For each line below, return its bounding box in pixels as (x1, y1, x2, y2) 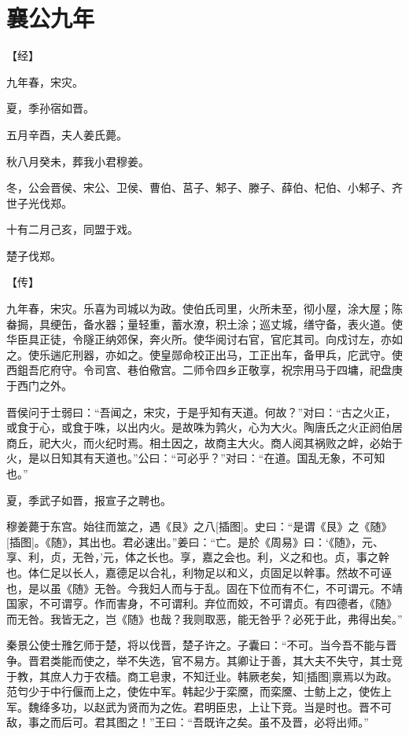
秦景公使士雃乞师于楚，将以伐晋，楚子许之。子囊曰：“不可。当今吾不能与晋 (6, 637, 397, 653)
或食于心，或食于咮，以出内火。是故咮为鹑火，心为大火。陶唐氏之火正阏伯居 (6, 419, 403, 435)
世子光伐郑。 (6, 194, 72, 211)
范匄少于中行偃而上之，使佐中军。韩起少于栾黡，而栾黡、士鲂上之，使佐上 (6, 683, 392, 700)
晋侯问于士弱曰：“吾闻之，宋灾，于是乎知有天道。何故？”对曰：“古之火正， (6, 403, 396, 420)
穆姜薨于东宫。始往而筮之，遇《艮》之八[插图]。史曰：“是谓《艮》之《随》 (6, 518, 392, 535)
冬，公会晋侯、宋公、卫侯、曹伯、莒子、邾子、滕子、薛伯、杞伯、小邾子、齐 (6, 179, 403, 196)
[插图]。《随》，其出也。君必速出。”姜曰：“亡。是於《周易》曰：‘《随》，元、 (6, 533, 384, 549)
